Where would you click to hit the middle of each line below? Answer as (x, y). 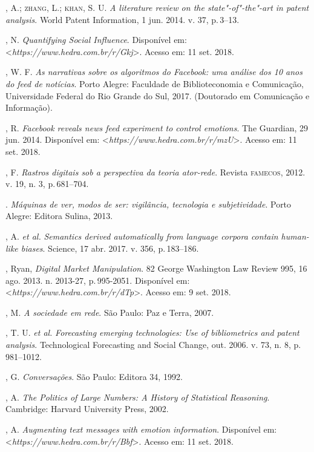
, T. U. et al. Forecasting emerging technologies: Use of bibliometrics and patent (152, 332)
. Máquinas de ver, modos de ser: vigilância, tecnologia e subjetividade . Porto (149, 204)
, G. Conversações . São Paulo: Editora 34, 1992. (94, 377)
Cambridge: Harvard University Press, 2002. (87, 409)
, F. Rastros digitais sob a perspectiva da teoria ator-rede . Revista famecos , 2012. (155, 172)
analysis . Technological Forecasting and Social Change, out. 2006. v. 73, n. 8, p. (153, 345)
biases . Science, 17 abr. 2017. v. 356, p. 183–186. (110, 248)
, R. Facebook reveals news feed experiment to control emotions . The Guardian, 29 (157, 127)
